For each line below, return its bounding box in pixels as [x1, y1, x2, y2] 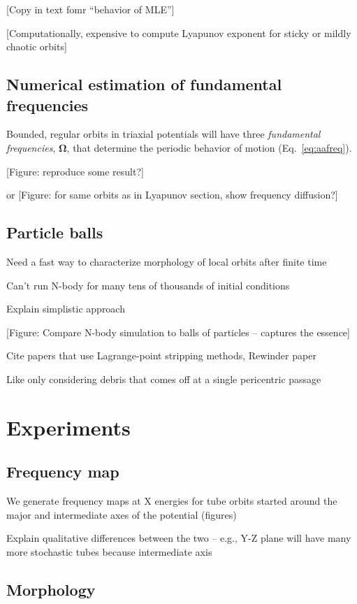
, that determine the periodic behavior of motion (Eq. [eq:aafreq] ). [66, 140, 352, 154]
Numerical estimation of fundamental [6, 73, 282, 95]
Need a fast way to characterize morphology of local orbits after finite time [6, 254, 327, 268]
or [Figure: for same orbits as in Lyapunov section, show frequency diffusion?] [6, 187, 338, 202]
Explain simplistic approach [6, 301, 125, 316]
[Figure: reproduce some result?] [6, 164, 144, 178]
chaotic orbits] [6, 39, 67, 54]
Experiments [6, 412, 131, 441]
